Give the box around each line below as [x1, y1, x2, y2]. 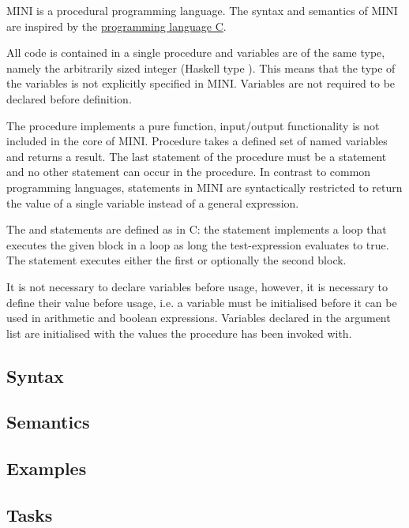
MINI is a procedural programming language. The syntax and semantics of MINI [6, 2, 398, 18]
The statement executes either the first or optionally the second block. [6, 252, 347, 268]
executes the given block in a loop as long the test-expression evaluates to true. [6, 236, 389, 253]
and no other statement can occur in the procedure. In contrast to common [6, 163, 371, 180]
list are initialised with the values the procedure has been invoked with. [6, 324, 352, 341]
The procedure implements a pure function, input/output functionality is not [6, 117, 380, 133]
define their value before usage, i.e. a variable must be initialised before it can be [6, 294, 397, 310]
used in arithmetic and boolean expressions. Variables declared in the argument [6, 309, 391, 326]
